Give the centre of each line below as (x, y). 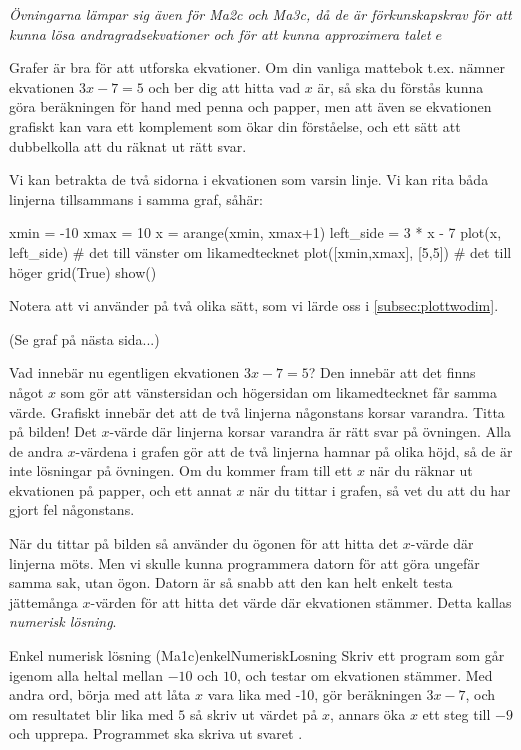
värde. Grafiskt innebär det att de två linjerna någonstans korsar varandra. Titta (257, 411)
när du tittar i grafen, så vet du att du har (380, 489)
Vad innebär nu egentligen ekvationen (124, 372)
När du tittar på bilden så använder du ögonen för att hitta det (204, 543)
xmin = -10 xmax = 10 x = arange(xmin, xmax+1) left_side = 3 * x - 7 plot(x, (255, 232)
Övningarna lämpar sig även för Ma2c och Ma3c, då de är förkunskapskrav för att (260, 14)
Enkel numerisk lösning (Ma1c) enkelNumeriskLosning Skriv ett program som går (257, 655)
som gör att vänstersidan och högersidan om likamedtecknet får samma (279, 391)
